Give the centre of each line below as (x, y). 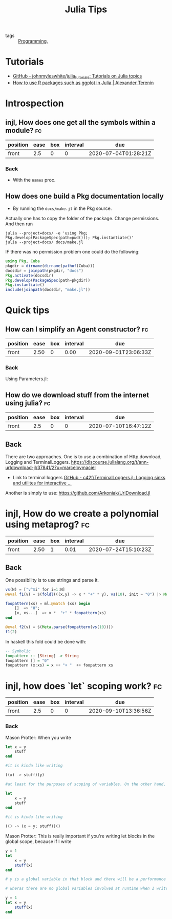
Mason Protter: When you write (38, 737)
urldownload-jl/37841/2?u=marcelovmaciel (50, 467)
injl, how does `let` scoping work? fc (84, 686)
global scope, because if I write (38, 842)
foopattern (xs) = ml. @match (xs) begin (48, 603)
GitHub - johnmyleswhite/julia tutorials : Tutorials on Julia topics (77, 76)
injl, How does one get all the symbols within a (81, 122)
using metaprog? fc (48, 525)
